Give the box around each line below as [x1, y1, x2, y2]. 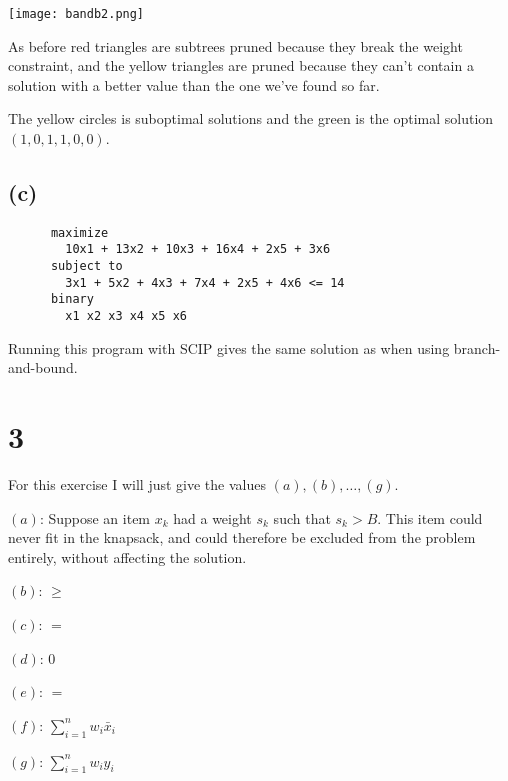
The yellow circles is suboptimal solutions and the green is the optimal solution [8, 108, 494, 129]
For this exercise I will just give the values [8, 474, 266, 495]
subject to [50, 259, 123, 274]
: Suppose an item [39, 507, 151, 528]
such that [273, 507, 331, 528]
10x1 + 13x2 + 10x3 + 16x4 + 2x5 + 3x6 [65, 242, 331, 257]
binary [50, 292, 94, 307]
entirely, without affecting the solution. [8, 546, 247, 567]
